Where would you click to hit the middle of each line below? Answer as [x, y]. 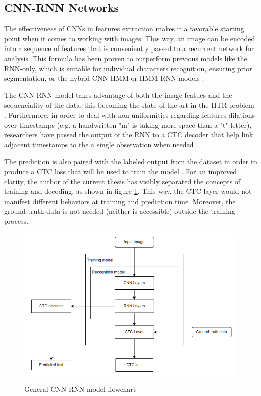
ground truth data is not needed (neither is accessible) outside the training [120, 211]
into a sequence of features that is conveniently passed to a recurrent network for [129, 48]
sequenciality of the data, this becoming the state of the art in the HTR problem [129, 105]
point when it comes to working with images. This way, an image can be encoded [130, 38]
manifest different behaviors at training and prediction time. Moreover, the [120, 201]
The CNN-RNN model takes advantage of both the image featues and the [118, 95]
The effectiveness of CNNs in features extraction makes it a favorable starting [124, 29]
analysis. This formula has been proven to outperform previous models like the [126, 58]
